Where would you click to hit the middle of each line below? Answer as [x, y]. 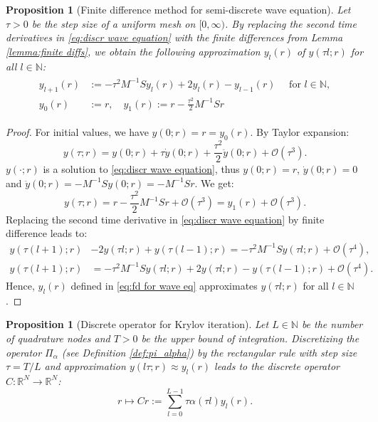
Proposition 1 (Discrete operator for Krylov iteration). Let [137, 324]
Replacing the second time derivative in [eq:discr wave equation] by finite [165, 219]
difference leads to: [47, 233]
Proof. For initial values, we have [77, 132]
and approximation [85, 366]
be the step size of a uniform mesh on [114, 23]
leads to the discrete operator [277, 366]
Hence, [20, 285]
